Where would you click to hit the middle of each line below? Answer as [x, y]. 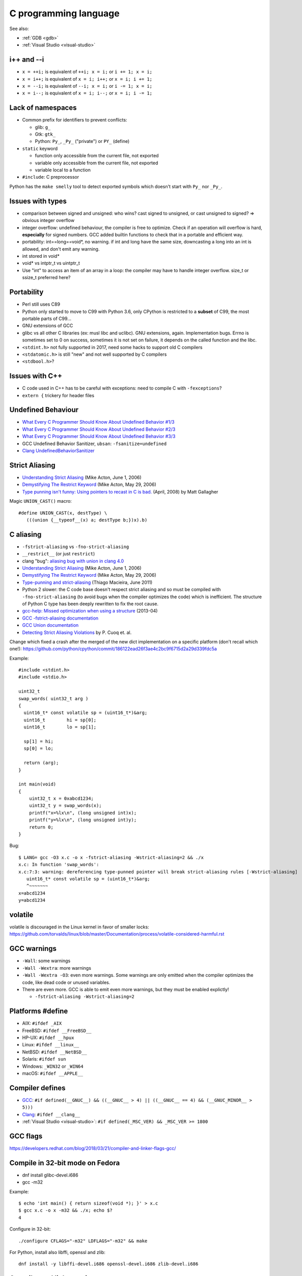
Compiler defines [37, 1088]
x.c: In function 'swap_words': [59, 865]
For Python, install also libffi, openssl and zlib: [57, 1252]
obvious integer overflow [48, 220]
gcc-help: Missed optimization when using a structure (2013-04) [90, 611]
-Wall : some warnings [46, 961]
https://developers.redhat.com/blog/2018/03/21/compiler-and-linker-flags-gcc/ [93, 1148]
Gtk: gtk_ [45, 134]
